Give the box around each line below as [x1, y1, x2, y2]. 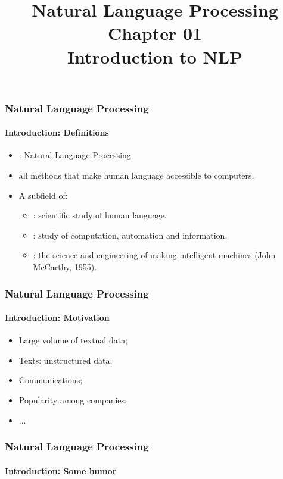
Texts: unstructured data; [18, 353, 113, 366]
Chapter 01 [107, 21, 203, 45]
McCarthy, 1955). [33, 261, 97, 273]
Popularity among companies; [18, 394, 127, 406]
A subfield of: [18, 189, 68, 201]
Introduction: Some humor [5, 464, 117, 477]
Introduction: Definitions [5, 126, 109, 139]
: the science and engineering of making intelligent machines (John [33, 249, 276, 261]
